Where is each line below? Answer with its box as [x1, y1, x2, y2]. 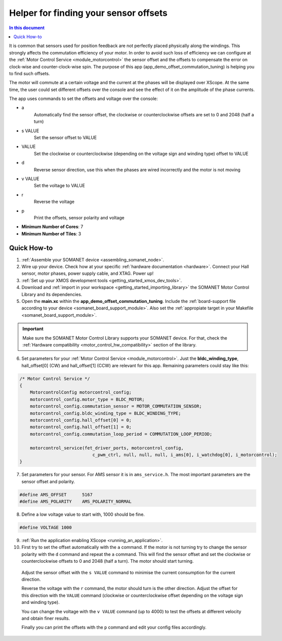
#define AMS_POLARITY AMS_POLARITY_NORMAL [19, 499, 132, 504]
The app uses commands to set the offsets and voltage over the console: [9, 96, 158, 101]
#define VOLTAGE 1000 [19, 525, 72, 531]
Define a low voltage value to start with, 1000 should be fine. [21, 511, 145, 517]
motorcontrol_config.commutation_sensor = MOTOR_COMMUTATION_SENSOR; [30, 403, 202, 409]
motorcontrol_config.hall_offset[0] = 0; [30, 417, 132, 423]
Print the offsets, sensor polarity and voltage [34, 214, 124, 220]
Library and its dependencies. [21, 291, 82, 297]
